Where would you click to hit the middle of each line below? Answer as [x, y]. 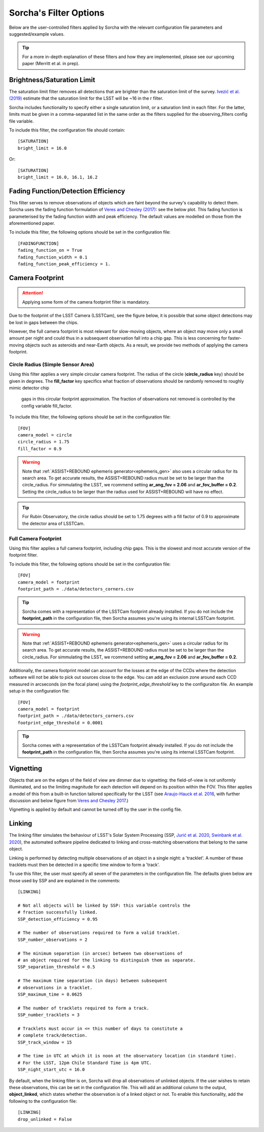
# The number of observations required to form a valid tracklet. [99, 933]
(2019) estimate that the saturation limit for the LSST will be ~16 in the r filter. [86, 98]
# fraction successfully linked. [58, 912]
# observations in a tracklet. [55, 988]
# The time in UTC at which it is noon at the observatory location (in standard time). [127, 1056]
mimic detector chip [29, 388]
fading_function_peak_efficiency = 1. [64, 264]
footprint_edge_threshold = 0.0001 [60, 723]
